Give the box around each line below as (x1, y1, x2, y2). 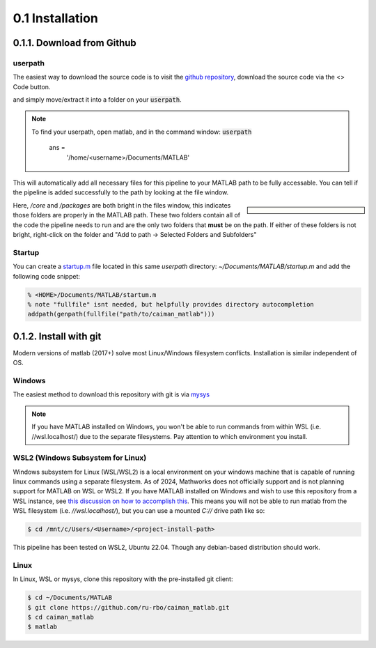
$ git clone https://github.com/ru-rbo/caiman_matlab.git (27, 603, 230, 611)
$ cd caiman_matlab (27, 613, 94, 622)
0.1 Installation (13, 10, 99, 26)
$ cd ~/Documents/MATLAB (27, 594, 113, 602)
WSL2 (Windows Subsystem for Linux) (13, 453, 147, 463)
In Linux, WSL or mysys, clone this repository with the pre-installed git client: (13, 575, 233, 583)
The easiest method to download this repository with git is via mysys (13, 390, 210, 399)
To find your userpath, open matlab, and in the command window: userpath (31, 128, 252, 136)
